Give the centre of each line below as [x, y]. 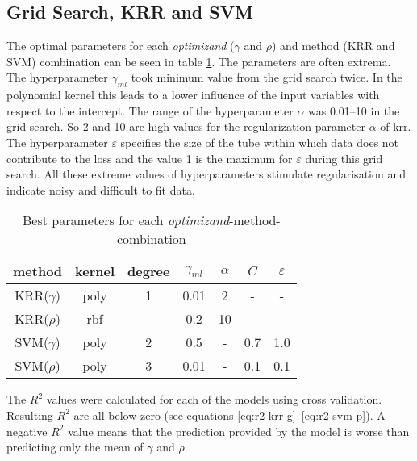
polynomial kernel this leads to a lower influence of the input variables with [193, 95]
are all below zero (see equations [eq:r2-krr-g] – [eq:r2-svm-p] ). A [229, 415]
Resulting [30, 415]
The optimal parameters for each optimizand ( [121, 46]
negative [27, 431]
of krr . [396, 126]
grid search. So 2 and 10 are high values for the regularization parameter [186, 126]
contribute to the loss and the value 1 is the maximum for [150, 158]
